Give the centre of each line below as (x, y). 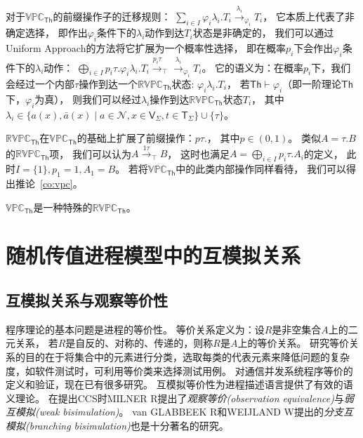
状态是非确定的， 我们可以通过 (263, 33)
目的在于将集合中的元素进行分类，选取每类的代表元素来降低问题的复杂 (187, 357)
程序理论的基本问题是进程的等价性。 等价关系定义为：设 (135, 329)
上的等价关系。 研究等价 (293, 343)
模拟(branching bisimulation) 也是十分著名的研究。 (117, 425)
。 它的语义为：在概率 (253, 67)
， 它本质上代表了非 (309, 16)
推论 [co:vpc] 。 (49, 184)
